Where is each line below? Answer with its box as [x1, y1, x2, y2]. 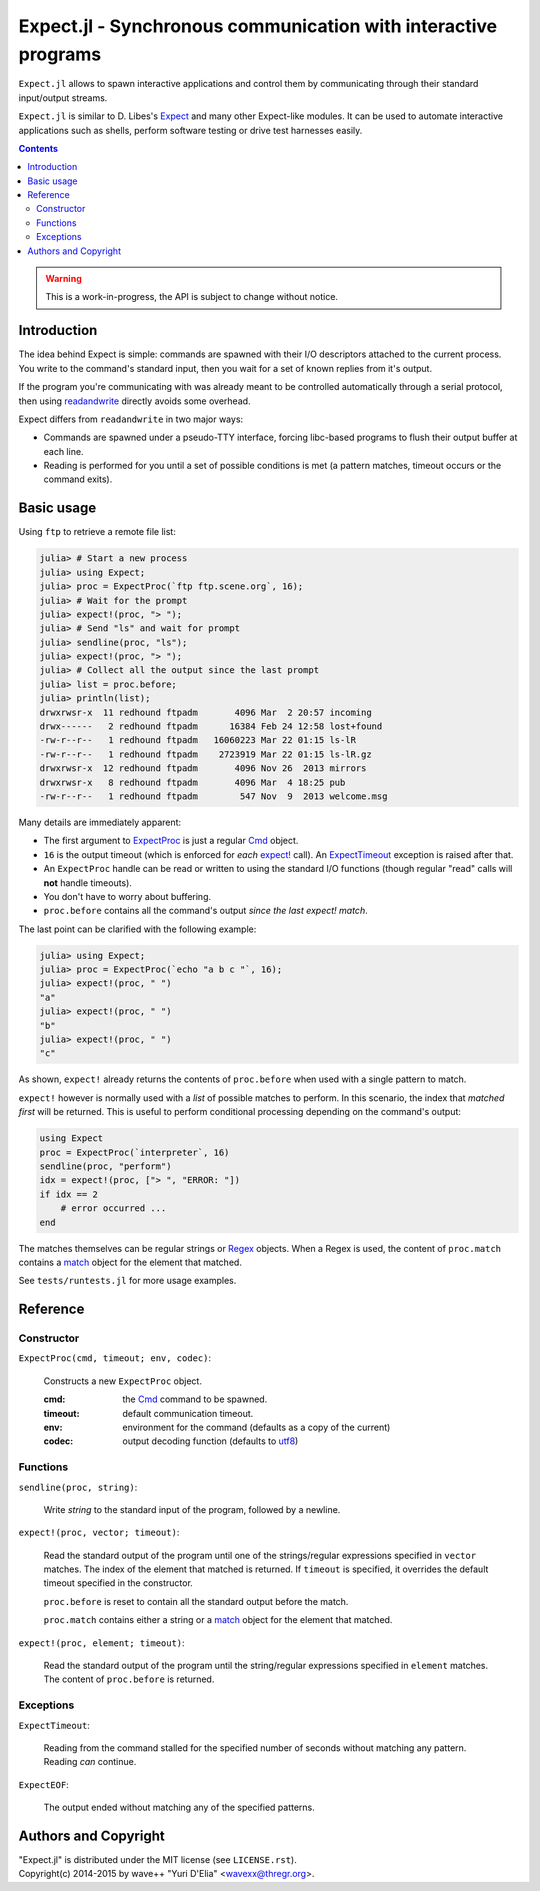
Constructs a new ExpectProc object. [43, 1375, 202, 1387]
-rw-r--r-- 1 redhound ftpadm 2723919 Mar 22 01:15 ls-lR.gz [39, 748, 372, 760]
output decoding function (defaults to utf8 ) [122, 1435, 299, 1447]
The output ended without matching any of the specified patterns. [43, 1801, 315, 1814]
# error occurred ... [60, 1203, 167, 1214]
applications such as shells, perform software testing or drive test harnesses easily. [18, 124, 363, 136]
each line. [43, 445, 84, 457]
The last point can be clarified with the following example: [18, 923, 257, 935]
